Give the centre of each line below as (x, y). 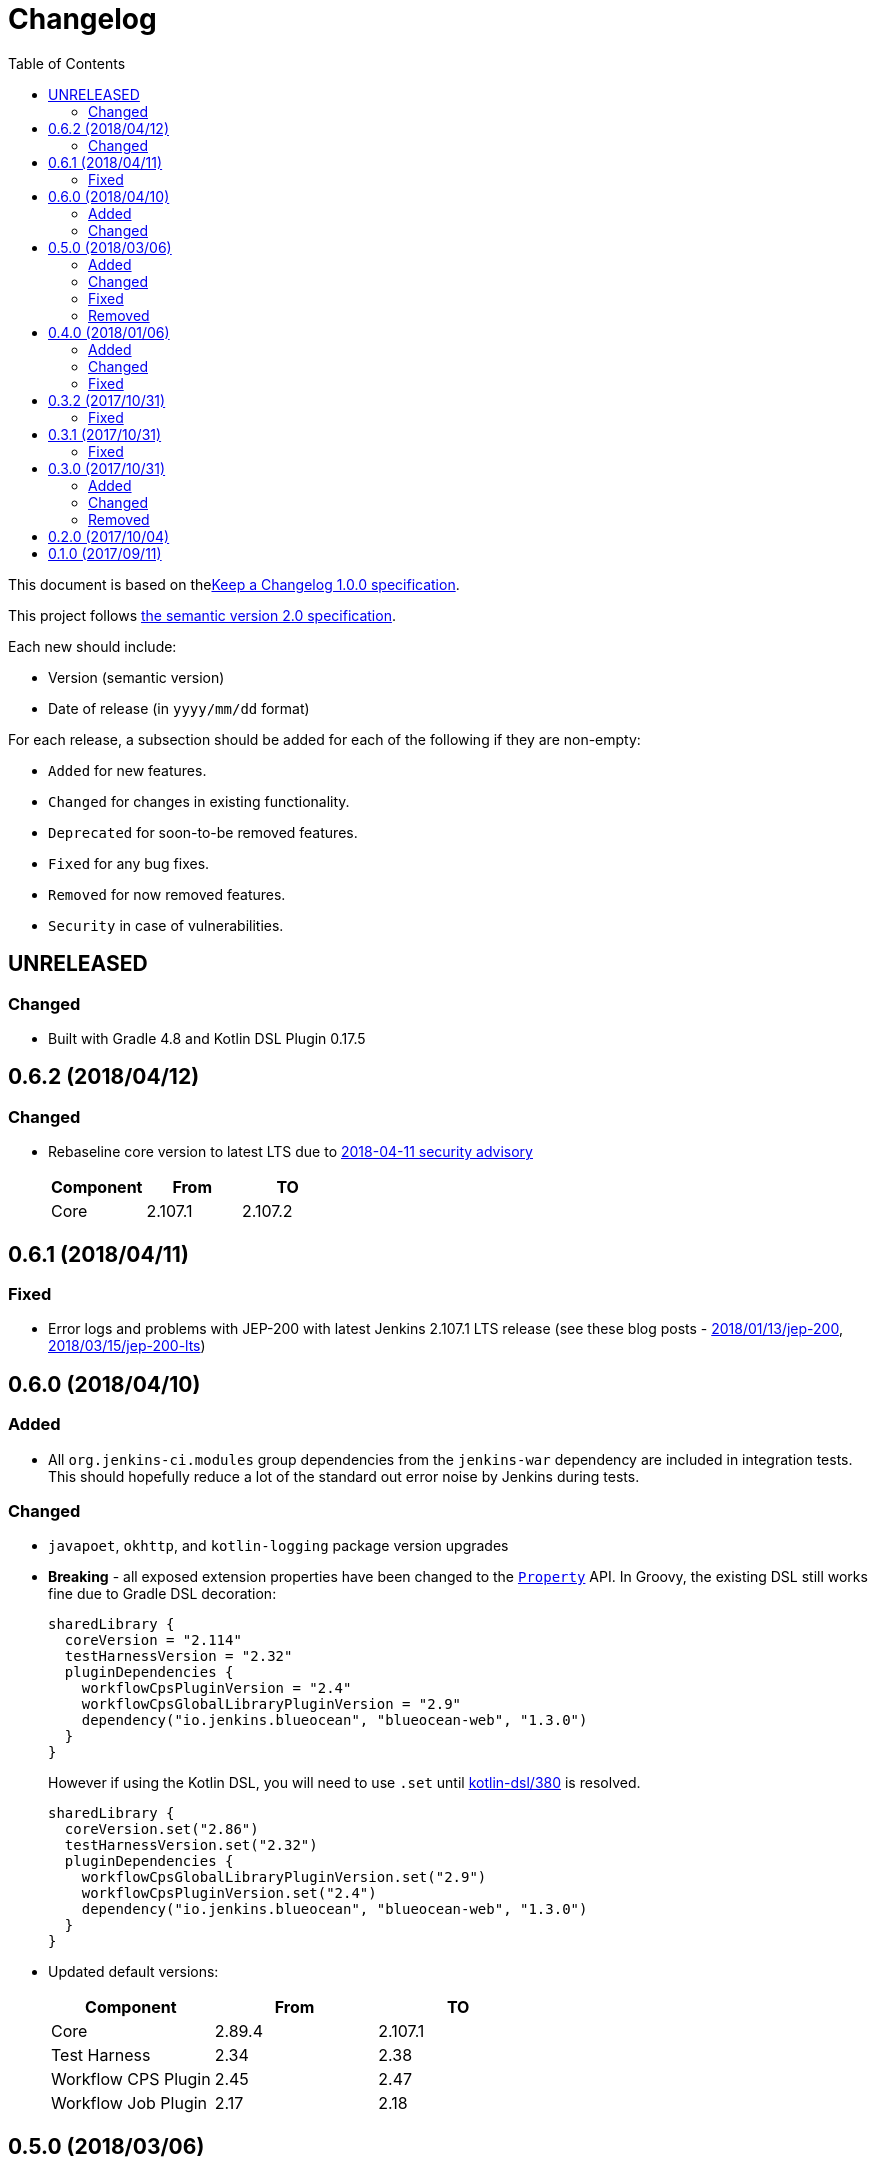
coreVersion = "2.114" (153, 1640)
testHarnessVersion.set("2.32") (191, 1845)
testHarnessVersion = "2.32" (178, 1656)
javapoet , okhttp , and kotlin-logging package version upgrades (278, 1546)
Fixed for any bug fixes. (129, 863)
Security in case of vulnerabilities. (166, 925)
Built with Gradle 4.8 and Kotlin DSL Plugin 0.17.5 (207, 1038)
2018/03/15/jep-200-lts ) (127, 1346)
